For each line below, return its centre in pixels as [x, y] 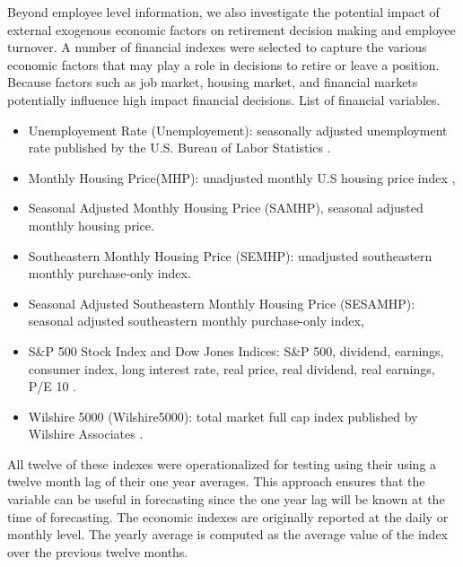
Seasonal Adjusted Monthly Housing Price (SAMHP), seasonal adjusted [226, 208]
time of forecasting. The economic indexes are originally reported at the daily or [228, 516]
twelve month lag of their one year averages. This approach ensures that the [216, 481]
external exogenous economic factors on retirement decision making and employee [231, 29]
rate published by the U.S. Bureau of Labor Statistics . [179, 148]
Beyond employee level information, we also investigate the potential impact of [223, 12]
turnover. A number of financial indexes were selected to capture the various [217, 47]
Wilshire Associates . [86, 434]
